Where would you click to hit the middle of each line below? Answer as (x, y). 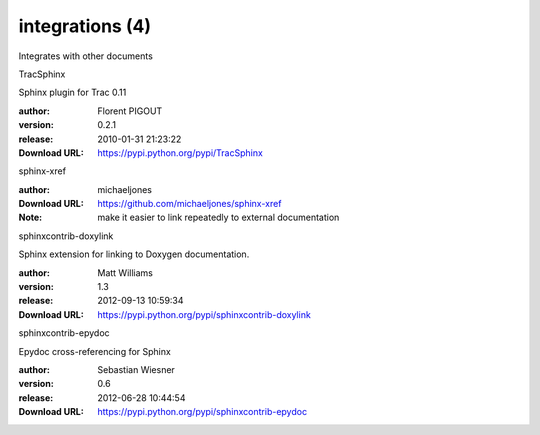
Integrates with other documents (86, 56)
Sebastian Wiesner (136, 369)
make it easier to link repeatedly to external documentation (218, 217)
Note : (30, 217)
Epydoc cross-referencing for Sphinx (95, 351)
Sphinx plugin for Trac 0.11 (72, 92)
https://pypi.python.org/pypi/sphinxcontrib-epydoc (202, 412)
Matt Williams (125, 272)
